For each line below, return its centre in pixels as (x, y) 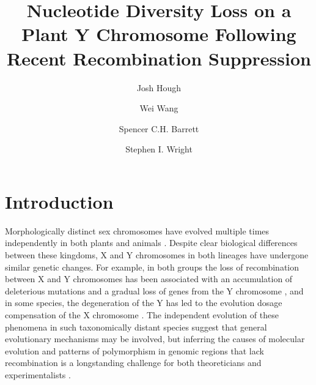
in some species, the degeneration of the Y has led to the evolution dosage (144, 303)
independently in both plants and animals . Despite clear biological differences (151, 243)
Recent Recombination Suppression (159, 58)
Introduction (59, 201)
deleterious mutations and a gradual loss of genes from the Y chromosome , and (154, 290)
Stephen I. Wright (159, 149)
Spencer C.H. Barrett (159, 128)
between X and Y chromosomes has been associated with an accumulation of (149, 279)
